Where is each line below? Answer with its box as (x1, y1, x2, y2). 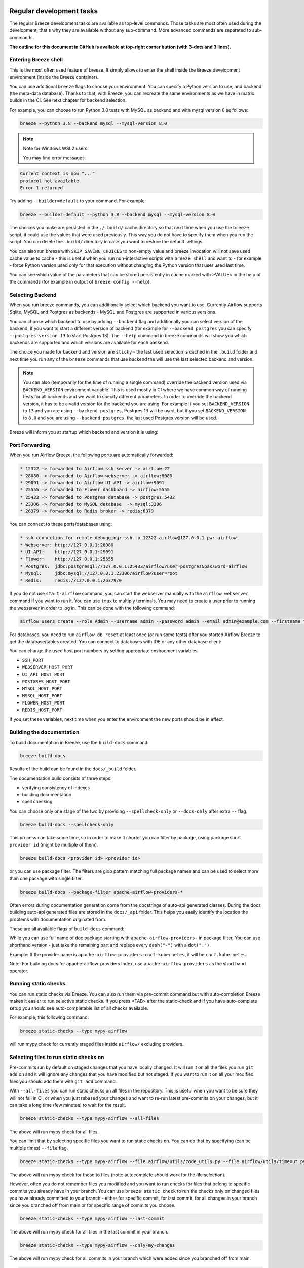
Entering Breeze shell (9, 56, 63, 63)
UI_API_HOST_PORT (22, 672, 65, 677)
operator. (9, 968, 29, 974)
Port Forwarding (9, 441, 51, 448)
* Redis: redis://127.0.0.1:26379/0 (20, 577, 122, 583)
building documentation (22, 792, 72, 798)
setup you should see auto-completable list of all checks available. (9, 1005, 149, 1011)
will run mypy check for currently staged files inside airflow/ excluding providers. (9, 1041, 184, 1047)
